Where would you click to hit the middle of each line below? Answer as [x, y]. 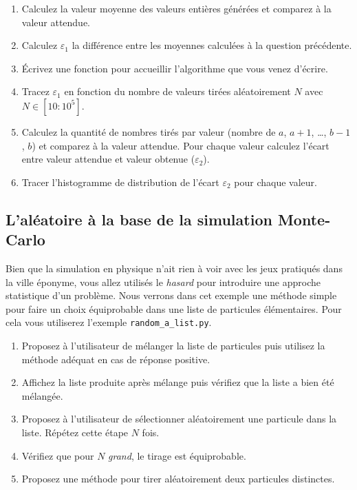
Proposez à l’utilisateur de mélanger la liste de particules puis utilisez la [173, 345]
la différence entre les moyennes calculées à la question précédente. [212, 45]
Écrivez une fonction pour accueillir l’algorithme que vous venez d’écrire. [175, 68]
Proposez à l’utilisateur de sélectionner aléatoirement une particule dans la [179, 419]
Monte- [304, 219]
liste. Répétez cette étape [75, 432]
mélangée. [42, 395]
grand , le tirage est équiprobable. [177, 455]
